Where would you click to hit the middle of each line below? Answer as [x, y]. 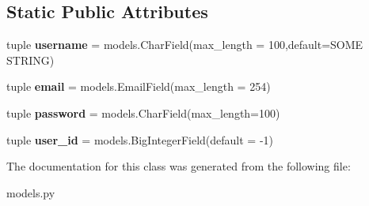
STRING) [30, 60]
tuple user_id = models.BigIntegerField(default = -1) [140, 139]
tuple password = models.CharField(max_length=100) [143, 112]
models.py [31, 192]
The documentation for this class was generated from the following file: [179, 166]
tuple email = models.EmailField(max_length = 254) [139, 86]
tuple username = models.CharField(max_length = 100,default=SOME [185, 45]
